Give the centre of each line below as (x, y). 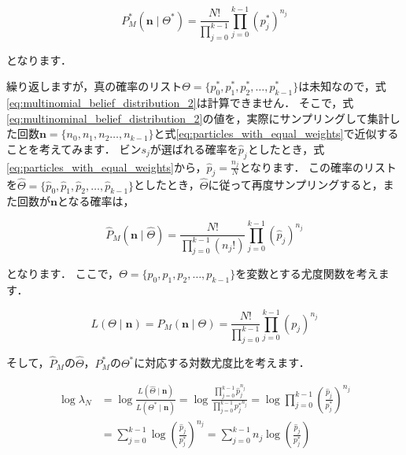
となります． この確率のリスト (318, 166)
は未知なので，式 (342, 86)
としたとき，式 (286, 148)
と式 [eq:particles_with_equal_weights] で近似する (276, 133)
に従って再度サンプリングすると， (295, 185)
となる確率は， (96, 201)
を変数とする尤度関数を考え (307, 274)
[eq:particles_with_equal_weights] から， (107, 166)
